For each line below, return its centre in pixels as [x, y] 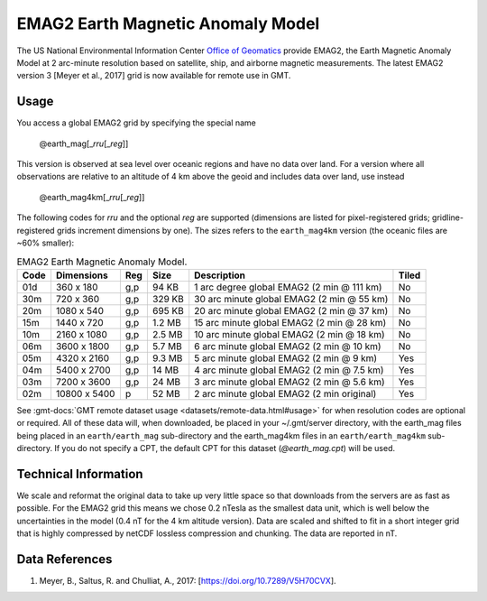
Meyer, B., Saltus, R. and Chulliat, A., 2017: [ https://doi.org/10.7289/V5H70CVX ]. [188, 580]
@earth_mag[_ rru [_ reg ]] [84, 143]
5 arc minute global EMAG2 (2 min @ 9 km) [286, 358]
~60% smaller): [46, 243]
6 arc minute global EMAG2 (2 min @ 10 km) [288, 346]
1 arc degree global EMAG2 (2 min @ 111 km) [288, 287]
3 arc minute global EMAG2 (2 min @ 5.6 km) [289, 382]
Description [220, 275]
